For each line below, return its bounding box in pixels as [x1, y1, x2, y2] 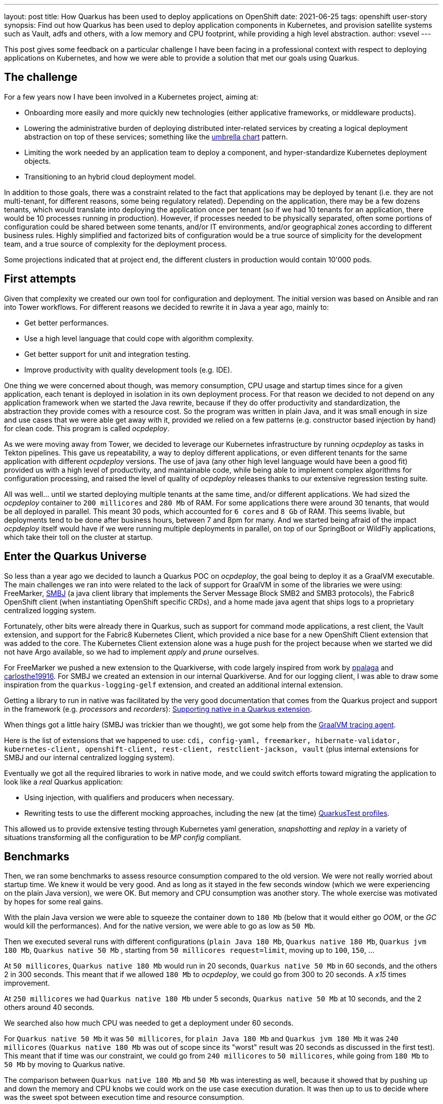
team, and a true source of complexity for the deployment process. [4, 239, 227, 248]
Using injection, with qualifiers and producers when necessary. [24, 793, 234, 802]
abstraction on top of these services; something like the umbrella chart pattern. [24, 132, 288, 141]
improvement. [4, 979, 50, 988]
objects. [24, 156, 51, 165]
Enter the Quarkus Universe [4, 550, 147, 563]
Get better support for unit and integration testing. [24, 349, 191, 358]
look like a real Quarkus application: [4, 777, 123, 786]
